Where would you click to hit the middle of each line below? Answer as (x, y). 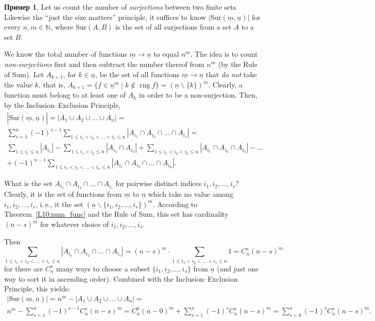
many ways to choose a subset (103, 268)
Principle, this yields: (37, 289)
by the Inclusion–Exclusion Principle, (62, 105)
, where (62, 27)
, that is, (52, 85)
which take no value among (191, 194)
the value (18, 85)
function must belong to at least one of (65, 95)
